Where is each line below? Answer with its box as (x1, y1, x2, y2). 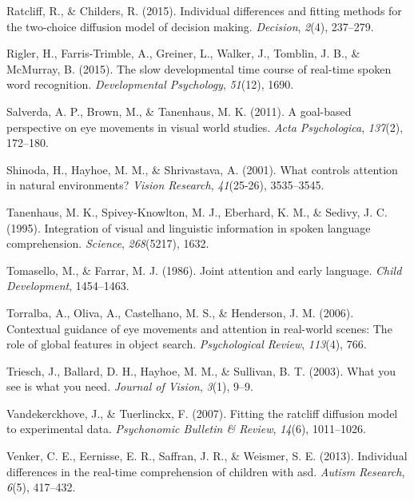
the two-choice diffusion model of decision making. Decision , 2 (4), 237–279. (6, 18, 374, 34)
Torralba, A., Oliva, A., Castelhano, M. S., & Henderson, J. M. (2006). (6, 304, 354, 320)
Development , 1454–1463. (6, 277, 129, 294)
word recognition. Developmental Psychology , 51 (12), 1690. (6, 76, 294, 93)
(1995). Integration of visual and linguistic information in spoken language (6, 219, 371, 236)
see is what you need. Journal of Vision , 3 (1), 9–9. (6, 378, 253, 395)
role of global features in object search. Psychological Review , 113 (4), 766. (6, 336, 367, 352)
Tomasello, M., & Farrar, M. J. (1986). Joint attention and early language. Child (6, 261, 402, 278)
